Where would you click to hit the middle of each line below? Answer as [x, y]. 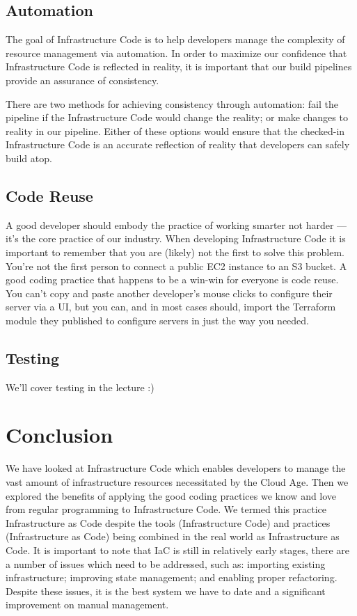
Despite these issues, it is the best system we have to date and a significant [166, 591]
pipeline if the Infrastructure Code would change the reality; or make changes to [177, 117]
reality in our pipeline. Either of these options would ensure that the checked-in [175, 131]
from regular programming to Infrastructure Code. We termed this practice [166, 509]
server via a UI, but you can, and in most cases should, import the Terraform [171, 307]
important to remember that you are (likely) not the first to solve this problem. [175, 252]
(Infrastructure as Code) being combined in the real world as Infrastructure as [173, 536]
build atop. [29, 158]
